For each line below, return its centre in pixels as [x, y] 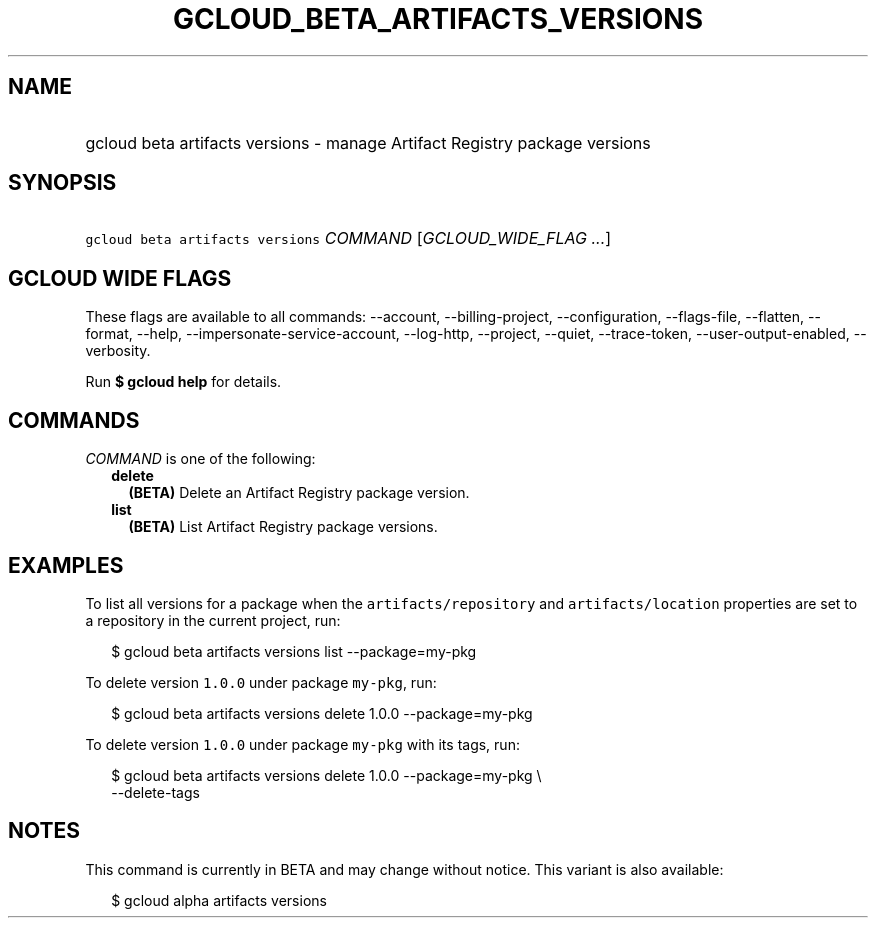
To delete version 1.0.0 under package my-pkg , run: [261, 682]
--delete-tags [155, 792]
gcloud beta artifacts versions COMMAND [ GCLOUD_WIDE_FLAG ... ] [348, 238]
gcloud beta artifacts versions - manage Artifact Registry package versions [368, 142]
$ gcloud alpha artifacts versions [219, 900]
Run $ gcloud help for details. [183, 382]
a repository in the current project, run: [213, 620]
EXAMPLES [66, 565]
